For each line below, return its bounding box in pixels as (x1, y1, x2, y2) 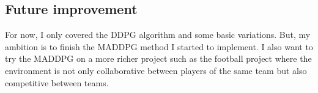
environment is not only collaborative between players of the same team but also (5, 64, 307, 76)
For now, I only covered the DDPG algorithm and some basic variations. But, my (5, 28, 311, 41)
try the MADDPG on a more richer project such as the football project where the (5, 52, 312, 65)
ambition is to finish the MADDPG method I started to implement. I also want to (5, 40, 313, 53)
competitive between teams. (5, 76, 109, 89)
